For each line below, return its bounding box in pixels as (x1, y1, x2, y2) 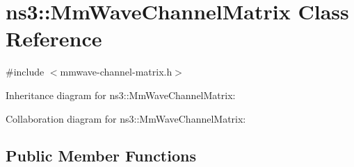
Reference (6, 24, 102, 53)
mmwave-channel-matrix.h (60, 64, 172, 79)
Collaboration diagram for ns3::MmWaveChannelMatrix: (6, 111, 246, 125)
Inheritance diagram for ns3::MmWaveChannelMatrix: (6, 87, 236, 102)
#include (6, 64, 45, 79)
